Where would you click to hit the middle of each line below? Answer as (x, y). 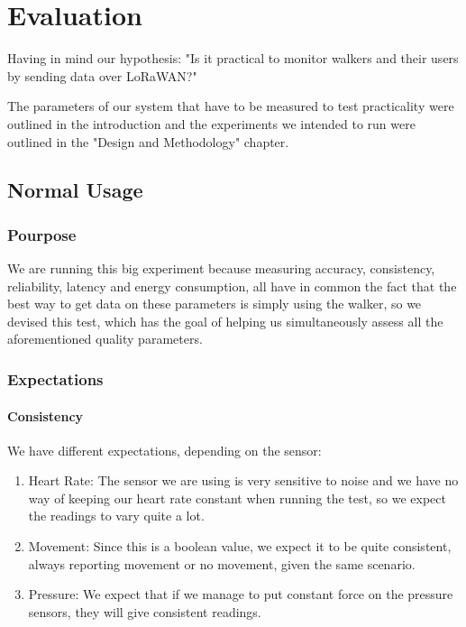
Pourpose (42, 234)
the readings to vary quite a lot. (116, 516)
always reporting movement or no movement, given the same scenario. (222, 563)
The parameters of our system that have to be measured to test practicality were (231, 106)
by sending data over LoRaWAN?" (102, 75)
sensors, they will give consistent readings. (145, 611)
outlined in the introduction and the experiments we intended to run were (211, 123)
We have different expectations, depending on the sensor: (164, 450)
